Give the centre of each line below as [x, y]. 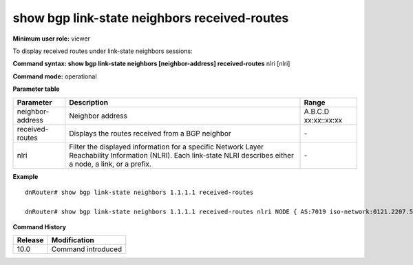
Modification [73, 240]
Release [30, 240]
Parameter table [36, 89]
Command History [40, 227]
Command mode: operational [55, 76]
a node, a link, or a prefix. [110, 164]
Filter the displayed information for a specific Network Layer [167, 147]
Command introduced [87, 249]
